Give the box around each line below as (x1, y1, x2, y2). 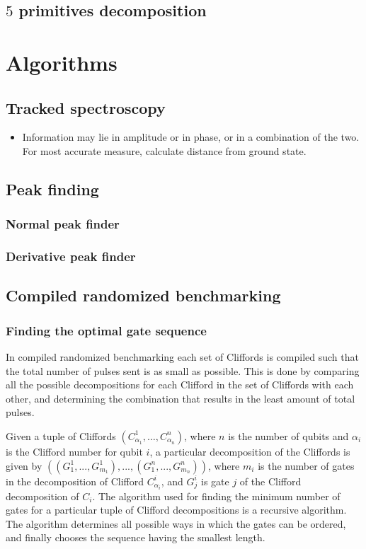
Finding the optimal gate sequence (6, 321, 207, 339)
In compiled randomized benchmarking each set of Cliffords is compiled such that (6, 349, 359, 364)
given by (6, 458, 42, 473)
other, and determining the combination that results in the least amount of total (6, 391, 355, 405)
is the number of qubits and (228, 428, 349, 443)
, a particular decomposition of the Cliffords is (149, 444, 350, 458)
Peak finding (6, 178, 99, 200)
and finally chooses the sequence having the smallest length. (6, 530, 265, 545)
